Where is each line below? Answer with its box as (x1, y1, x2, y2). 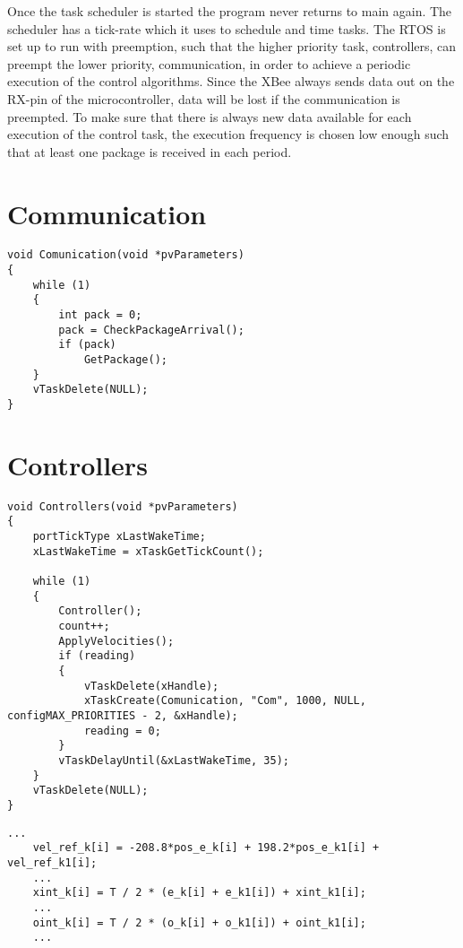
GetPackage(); (83, 353, 167, 367)
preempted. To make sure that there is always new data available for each (7, 107, 412, 126)
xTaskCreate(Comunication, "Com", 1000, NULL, (83, 694, 366, 708)
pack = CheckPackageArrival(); (58, 323, 244, 336)
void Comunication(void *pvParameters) (7, 248, 244, 262)
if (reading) (58, 649, 136, 663)
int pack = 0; (58, 309, 142, 322)
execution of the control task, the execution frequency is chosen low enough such (7, 125, 450, 144)
